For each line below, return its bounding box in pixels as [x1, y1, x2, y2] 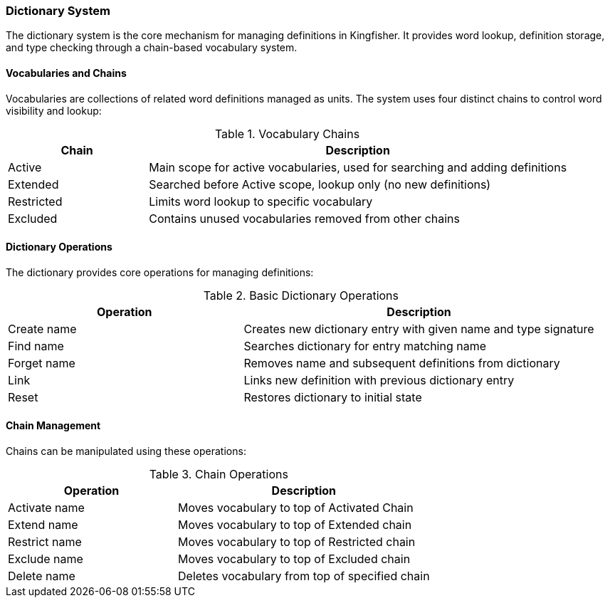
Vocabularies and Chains [6, 66, 127, 79]
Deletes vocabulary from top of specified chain [178, 569, 430, 584]
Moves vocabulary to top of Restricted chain [178, 535, 416, 550]
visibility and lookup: [6, 104, 102, 117]
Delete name [8, 569, 75, 584]
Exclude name [8, 552, 83, 567]
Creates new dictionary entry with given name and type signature [243, 321, 594, 336]
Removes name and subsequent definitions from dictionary [243, 355, 560, 370]
